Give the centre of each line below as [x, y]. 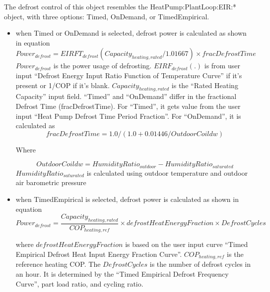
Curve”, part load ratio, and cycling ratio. [79, 283]
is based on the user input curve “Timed [187, 244]
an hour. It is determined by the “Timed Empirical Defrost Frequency [122, 274]
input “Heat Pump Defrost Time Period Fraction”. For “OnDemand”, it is [128, 116]
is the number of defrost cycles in [200, 264]
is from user [222, 66]
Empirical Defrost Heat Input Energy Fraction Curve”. [99, 254]
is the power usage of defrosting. [102, 66]
